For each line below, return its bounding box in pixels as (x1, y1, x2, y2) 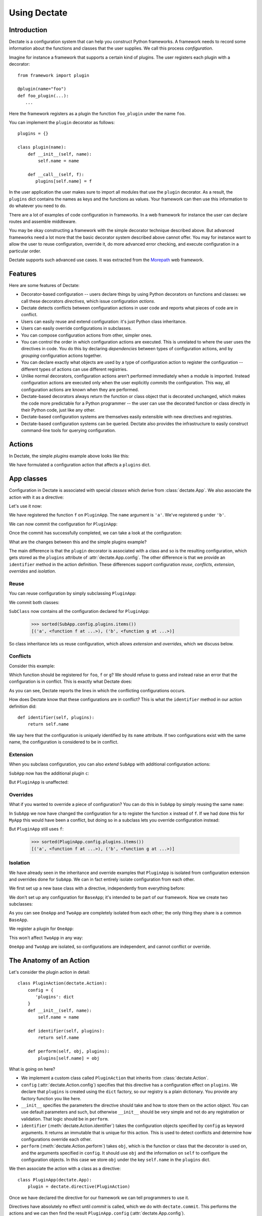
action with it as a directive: (9, 494, 64, 500)
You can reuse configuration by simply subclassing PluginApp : (9, 590, 137, 596)
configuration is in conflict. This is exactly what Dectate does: (9, 679, 132, 684)
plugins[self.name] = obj (38, 1055, 99, 1061)
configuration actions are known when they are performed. (21, 387, 139, 393)
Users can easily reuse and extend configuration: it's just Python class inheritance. (21, 319, 187, 324)
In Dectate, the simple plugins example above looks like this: (9, 453, 130, 459)
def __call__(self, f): (27, 172, 84, 177)
